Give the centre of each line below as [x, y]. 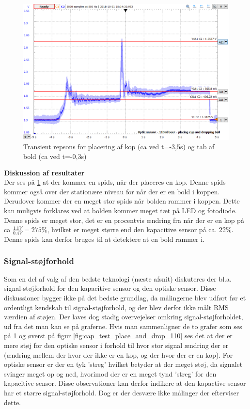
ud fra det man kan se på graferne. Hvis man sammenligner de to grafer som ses [123, 326]
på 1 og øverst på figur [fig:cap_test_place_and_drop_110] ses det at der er [118, 336]
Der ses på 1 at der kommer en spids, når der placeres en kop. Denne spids [115, 182]
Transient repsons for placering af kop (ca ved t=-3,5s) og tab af [119, 147]
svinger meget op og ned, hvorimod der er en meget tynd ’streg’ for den [110, 373]
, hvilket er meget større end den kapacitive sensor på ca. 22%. [140, 229]
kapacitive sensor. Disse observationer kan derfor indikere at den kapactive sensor [125, 383]
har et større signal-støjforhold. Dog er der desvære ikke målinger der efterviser [122, 392]
